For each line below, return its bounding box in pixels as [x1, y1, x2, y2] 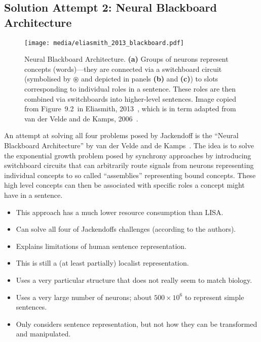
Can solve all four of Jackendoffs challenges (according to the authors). [16, 224, 236, 234]
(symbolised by [24, 73, 71, 84]
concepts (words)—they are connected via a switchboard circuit [24, 63, 222, 74]
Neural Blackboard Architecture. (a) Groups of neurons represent [24, 54, 229, 64]
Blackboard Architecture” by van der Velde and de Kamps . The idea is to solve [4, 140, 254, 150]
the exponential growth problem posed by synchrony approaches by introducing [4, 150, 251, 160]
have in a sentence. [4, 189, 63, 200]
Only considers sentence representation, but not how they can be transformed [16, 318, 257, 329]
